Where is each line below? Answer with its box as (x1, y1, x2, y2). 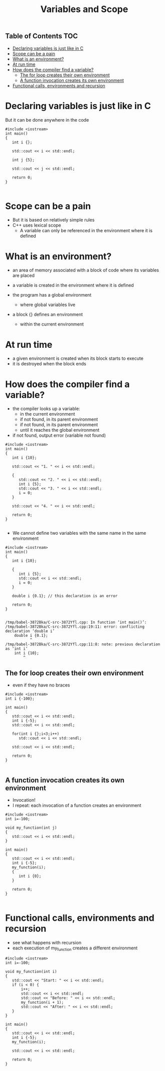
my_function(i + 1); (21, 1000, 64, 1005)
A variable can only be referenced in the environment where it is (20, 228, 153, 234)
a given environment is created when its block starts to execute (12, 355, 144, 361)
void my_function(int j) (5, 825, 57, 830)
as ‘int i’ (5, 646, 28, 651)
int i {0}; (18, 873, 42, 879)
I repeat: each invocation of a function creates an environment (12, 802, 141, 808)
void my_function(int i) (5, 969, 57, 974)
